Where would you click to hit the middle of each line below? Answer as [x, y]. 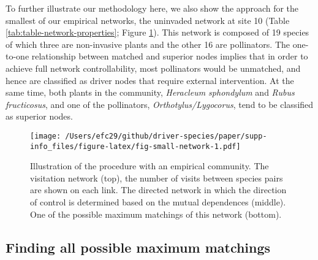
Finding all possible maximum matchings [138, 247]
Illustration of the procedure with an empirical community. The [150, 166]
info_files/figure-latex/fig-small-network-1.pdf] [135, 146]
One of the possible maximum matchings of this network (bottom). [156, 214]
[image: [46, 136]
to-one [17, 56]
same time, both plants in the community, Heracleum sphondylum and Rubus [150, 92]
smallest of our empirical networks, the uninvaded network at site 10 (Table [148, 20]
